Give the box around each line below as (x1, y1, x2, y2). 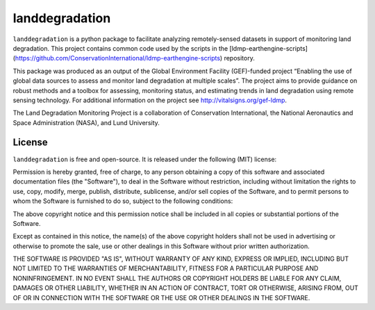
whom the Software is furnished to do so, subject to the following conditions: (12, 197, 233, 205)
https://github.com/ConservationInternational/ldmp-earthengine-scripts (15, 54, 221, 63)
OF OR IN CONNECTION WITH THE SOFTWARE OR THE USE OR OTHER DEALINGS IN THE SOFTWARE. (12, 293, 310, 302)
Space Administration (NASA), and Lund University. (12, 118, 160, 127)
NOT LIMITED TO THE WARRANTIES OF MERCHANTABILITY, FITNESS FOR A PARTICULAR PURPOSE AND (12, 264, 319, 272)
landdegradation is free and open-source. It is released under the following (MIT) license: (12, 155, 277, 163)
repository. (224, 54, 255, 63)
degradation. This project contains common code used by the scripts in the (12, 44, 228, 52)
